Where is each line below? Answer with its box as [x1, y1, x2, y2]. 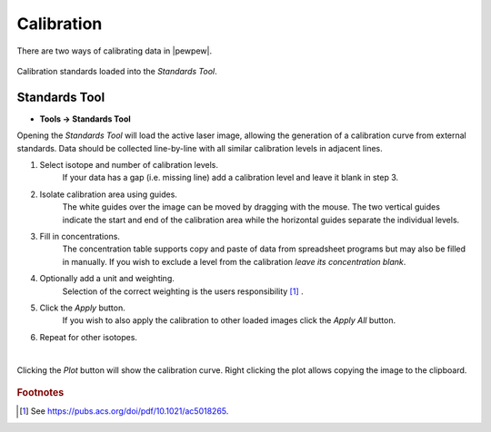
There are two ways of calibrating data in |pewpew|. [16, 45, 213, 56]
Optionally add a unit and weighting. [39, 273, 175, 284]
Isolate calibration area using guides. [39, 189, 177, 200]
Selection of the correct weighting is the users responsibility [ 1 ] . [62, 286, 304, 297]
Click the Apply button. [39, 302, 126, 313]
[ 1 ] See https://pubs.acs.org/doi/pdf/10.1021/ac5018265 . [19, 406, 229, 417]
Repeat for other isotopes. [39, 331, 138, 342]
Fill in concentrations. [39, 231, 120, 241]
